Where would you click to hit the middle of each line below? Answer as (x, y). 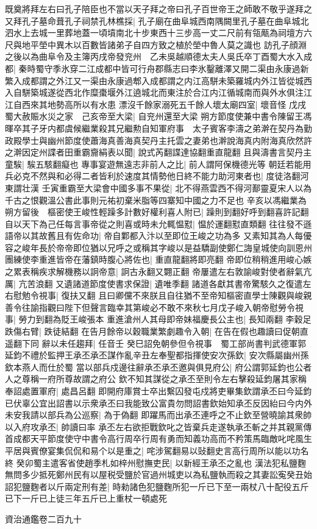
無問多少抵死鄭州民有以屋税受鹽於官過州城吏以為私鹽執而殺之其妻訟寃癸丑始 (158, 474)
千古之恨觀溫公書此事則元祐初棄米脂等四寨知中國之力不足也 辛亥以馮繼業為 (156, 200)
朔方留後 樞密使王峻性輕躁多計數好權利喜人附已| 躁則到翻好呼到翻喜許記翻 (157, 212)
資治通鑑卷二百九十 (43, 518)
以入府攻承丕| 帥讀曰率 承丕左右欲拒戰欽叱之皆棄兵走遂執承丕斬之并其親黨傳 (158, 426)
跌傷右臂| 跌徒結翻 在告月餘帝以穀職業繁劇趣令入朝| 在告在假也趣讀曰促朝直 (157, 331)
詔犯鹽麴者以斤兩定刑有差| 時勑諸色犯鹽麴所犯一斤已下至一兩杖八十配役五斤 (157, 486)
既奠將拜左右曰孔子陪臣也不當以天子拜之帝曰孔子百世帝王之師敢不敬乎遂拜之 (158, 9)
